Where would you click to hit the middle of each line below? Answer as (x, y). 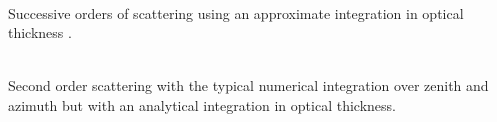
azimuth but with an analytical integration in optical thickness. (202, 104)
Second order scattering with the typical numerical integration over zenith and (248, 85)
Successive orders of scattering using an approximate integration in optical (236, 12)
